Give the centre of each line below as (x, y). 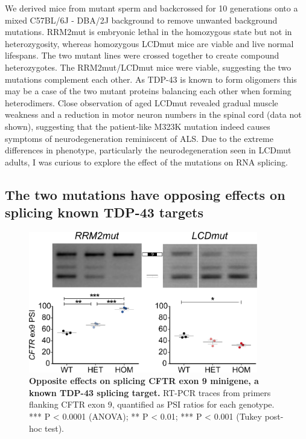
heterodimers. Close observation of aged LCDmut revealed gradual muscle (142, 102)
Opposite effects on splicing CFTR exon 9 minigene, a (144, 381)
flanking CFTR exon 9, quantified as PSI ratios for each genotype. (152, 404)
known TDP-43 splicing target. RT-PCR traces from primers (150, 392)
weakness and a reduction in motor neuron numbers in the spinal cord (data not (153, 114)
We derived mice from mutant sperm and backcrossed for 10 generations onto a (151, 8)
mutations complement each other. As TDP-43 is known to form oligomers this (151, 79)
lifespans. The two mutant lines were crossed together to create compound (142, 55)
